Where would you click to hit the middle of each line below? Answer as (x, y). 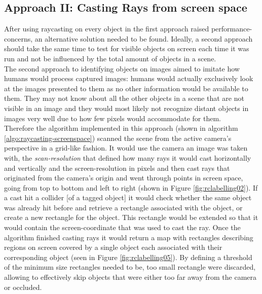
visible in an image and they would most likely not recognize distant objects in (126, 108)
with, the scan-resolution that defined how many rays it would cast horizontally (128, 157)
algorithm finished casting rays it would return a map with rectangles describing (129, 237)
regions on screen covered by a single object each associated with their (113, 247)
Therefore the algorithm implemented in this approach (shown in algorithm (121, 128)
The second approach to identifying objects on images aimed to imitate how (122, 68)
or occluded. (23, 287)
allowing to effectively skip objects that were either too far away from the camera (130, 277)
